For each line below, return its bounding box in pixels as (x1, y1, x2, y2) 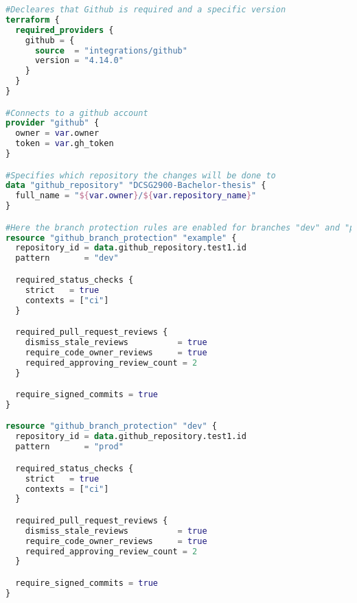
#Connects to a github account (5, 108, 148, 118)
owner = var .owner (15, 128, 100, 139)
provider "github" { (5, 118, 100, 128)
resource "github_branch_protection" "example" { (5, 233, 237, 243)
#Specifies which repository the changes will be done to (5, 170, 276, 180)
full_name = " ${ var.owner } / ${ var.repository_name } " (15, 191, 257, 201)
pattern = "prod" (15, 442, 124, 452)
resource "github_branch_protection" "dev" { (5, 421, 217, 431)
